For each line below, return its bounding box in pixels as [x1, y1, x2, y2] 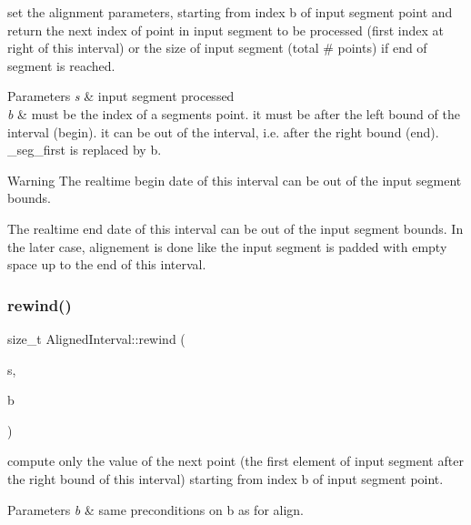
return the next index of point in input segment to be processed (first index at [7, 20, 444, 39]
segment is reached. [7, 56, 115, 75]
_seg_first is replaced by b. [7, 140, 162, 159]
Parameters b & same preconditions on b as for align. [7, 500, 305, 519]
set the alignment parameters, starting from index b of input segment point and [7, 3, 453, 21]
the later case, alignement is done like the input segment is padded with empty [7, 237, 447, 256]
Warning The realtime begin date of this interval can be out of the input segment [7, 170, 462, 189]
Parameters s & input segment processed [7, 86, 235, 106]
